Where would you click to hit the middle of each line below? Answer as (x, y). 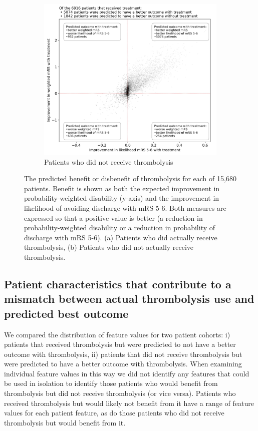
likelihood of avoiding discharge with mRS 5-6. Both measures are (125, 207)
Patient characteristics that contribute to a (118, 284)
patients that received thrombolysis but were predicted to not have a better (120, 344)
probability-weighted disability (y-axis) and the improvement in (122, 198)
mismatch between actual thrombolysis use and (129, 299)
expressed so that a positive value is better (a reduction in (113, 218)
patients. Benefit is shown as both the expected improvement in (122, 188)
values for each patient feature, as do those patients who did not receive (114, 413)
